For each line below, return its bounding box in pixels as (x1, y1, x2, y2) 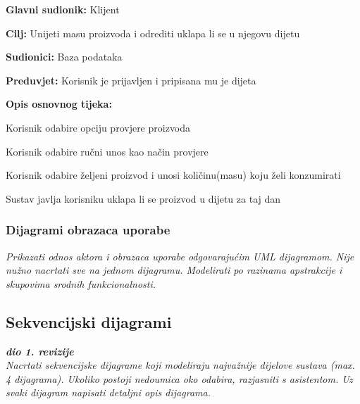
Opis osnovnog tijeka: (6, 96, 112, 111)
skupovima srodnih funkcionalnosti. (6, 276, 156, 291)
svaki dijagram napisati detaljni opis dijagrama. (6, 385, 211, 400)
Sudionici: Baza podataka (6, 49, 123, 64)
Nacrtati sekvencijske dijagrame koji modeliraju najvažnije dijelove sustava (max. (6, 358, 355, 372)
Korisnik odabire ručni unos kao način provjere (6, 144, 209, 158)
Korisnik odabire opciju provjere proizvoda (6, 120, 191, 134)
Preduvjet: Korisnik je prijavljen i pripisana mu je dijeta (6, 72, 256, 87)
